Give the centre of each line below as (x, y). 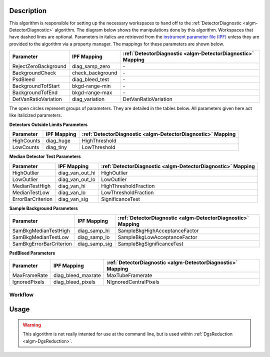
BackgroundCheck (34, 73)
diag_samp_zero (91, 66)
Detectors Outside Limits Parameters (48, 124)
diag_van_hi (72, 186)
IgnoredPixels (28, 282)
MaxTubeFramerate (129, 275)
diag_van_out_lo (77, 179)
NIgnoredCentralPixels (133, 282)
